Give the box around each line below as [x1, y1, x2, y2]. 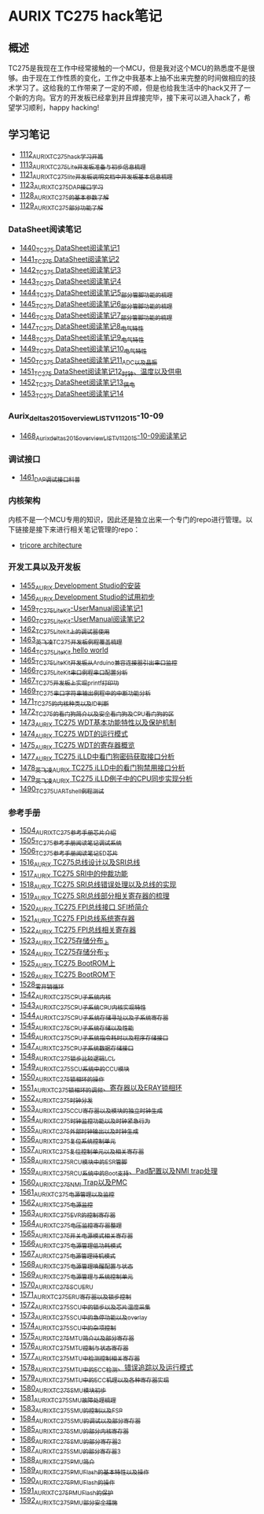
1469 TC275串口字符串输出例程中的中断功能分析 [19, 686, 152, 697]
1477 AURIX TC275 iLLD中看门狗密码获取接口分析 [19, 751, 175, 763]
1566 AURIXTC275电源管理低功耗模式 [19, 1238, 122, 1250]
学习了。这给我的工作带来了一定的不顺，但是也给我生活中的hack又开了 [14, 83, 244, 92]
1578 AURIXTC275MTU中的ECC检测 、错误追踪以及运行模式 [19, 1362, 194, 1374]
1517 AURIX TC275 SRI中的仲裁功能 [19, 868, 128, 880]
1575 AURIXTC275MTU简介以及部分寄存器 [19, 1330, 135, 1342]
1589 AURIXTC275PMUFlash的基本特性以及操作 [19, 1464, 149, 1476]
